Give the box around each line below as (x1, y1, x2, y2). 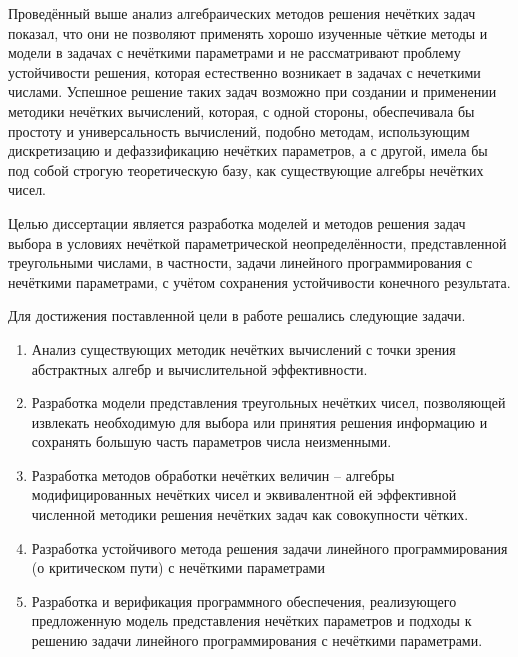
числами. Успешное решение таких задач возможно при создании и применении (8, 81, 497, 102)
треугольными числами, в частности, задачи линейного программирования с (8, 252, 473, 273)
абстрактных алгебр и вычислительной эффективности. (31, 358, 368, 379)
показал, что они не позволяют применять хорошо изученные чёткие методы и (8, 22, 488, 43)
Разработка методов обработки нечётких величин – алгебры (31, 464, 395, 485)
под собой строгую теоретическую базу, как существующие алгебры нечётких (8, 159, 484, 180)
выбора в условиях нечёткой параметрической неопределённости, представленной (8, 232, 507, 253)
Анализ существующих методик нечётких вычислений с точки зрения (31, 338, 456, 359)
